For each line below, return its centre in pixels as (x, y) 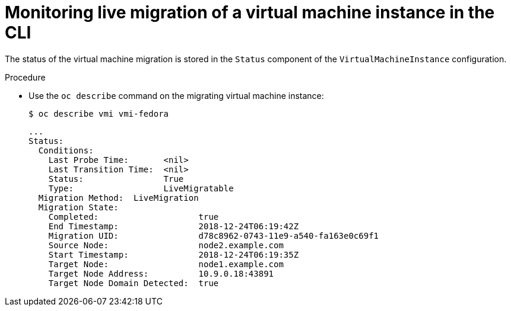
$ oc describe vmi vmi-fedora (99, 113)
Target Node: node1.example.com (166, 264)
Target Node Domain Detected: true (134, 283)
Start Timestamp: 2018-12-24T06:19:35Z (174, 254)
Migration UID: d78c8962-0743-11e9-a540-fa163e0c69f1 (214, 235)
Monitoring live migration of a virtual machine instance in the (250, 12)
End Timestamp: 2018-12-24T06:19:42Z (174, 226)
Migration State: (78, 207)
